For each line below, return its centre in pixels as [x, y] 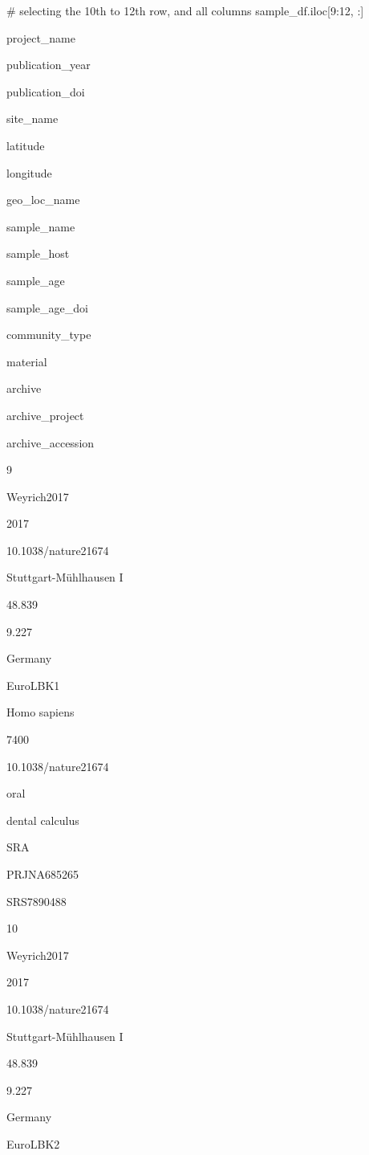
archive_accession [51, 442]
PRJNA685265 [43, 874]
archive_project [45, 415]
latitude [26, 145]
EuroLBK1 [33, 685]
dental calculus [43, 820]
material [27, 361]
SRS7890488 [36, 901]
